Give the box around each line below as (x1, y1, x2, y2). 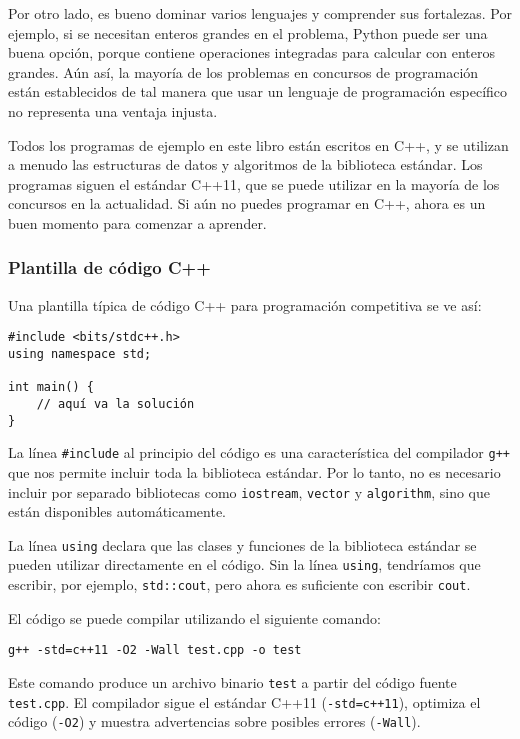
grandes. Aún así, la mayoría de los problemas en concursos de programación (8, 61, 479, 82)
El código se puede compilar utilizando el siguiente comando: (8, 607, 381, 628)
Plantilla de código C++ (8, 255, 211, 280)
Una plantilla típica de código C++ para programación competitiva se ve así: (8, 294, 482, 315)
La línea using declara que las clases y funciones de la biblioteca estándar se (8, 534, 477, 555)
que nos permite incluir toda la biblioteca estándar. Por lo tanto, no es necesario (8, 461, 501, 482)
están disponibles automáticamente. (8, 501, 227, 522)
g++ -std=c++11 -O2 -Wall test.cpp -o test (8, 643, 302, 658)
